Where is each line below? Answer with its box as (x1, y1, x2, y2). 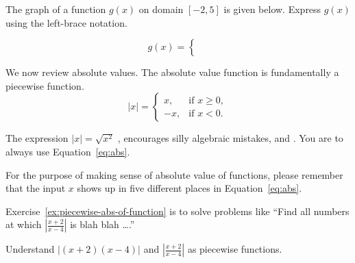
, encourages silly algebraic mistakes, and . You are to (117, 131, 343, 145)
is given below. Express (223, 2, 321, 16)
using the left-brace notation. (5, 15, 127, 29)
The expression (5, 131, 69, 145)
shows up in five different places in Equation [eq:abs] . (77, 181, 302, 195)
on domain (138, 2, 184, 16)
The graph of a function (5, 2, 106, 16)
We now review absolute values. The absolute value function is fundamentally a (5, 65, 339, 79)
